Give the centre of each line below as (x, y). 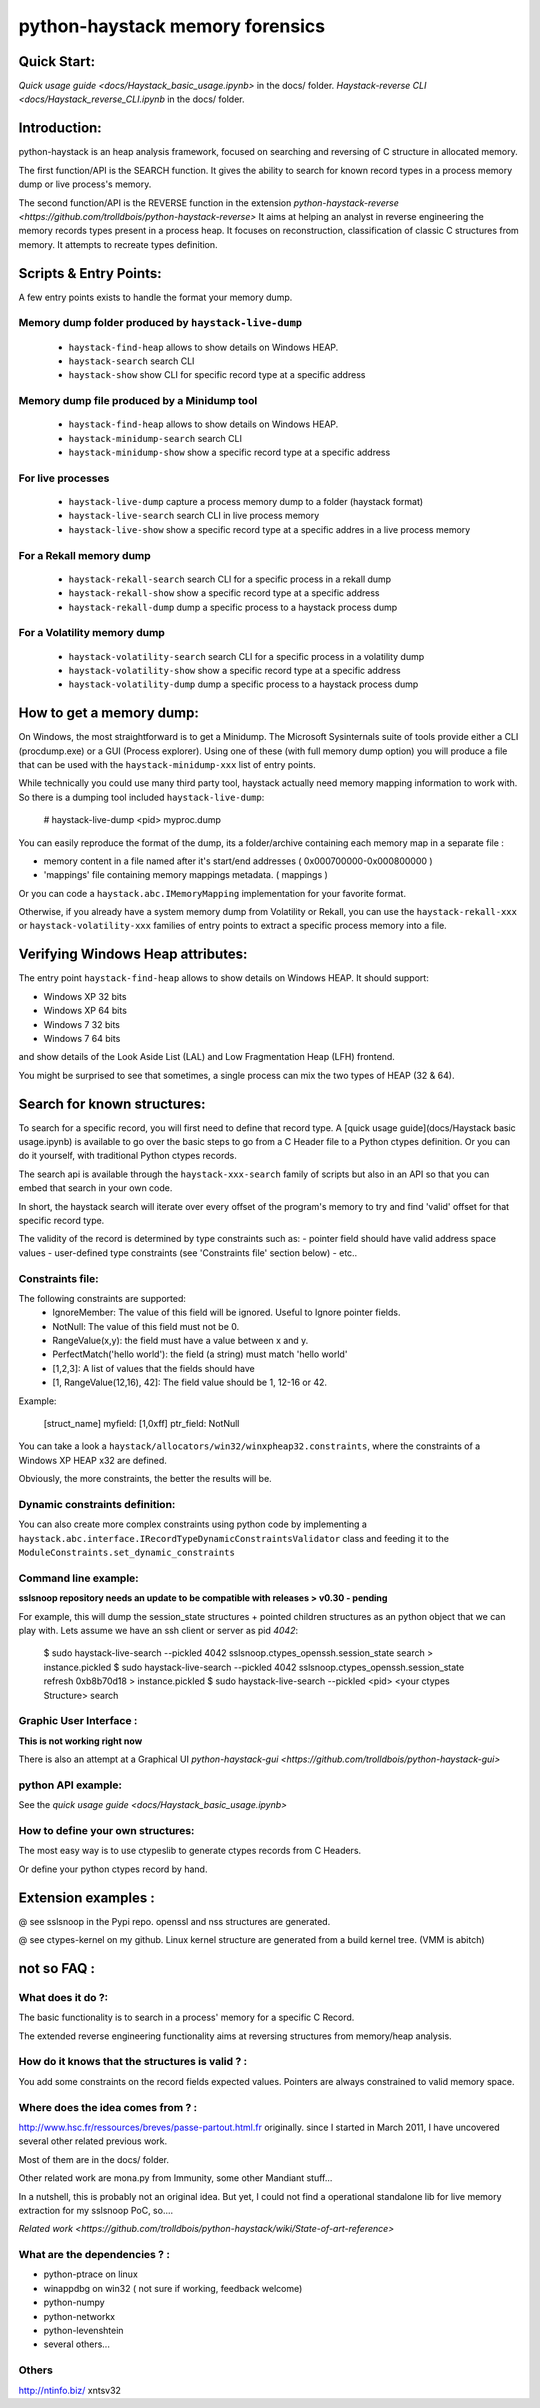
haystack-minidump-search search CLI (155, 438)
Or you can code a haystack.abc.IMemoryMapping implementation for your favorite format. (212, 893)
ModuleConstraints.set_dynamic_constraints (126, 1553)
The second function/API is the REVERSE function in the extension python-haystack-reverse (208, 202)
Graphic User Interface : (78, 1721)
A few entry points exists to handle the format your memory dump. (155, 297)
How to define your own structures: (106, 1831)
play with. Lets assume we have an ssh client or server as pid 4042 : (158, 1631)
